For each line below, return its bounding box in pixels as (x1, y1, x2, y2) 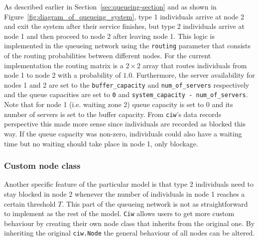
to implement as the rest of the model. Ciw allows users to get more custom (4, 208, 235, 219)
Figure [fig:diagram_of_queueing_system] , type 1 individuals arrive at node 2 (4, 11, 245, 21)
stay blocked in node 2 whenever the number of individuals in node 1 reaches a (4, 188, 245, 199)
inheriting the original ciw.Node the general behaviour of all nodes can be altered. (4, 228, 255, 238)
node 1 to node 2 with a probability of (4, 70, 121, 80)
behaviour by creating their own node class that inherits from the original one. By (4, 218, 255, 228)
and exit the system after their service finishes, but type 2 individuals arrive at (4, 21, 245, 31)
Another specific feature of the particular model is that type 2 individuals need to (4, 179, 254, 189)
